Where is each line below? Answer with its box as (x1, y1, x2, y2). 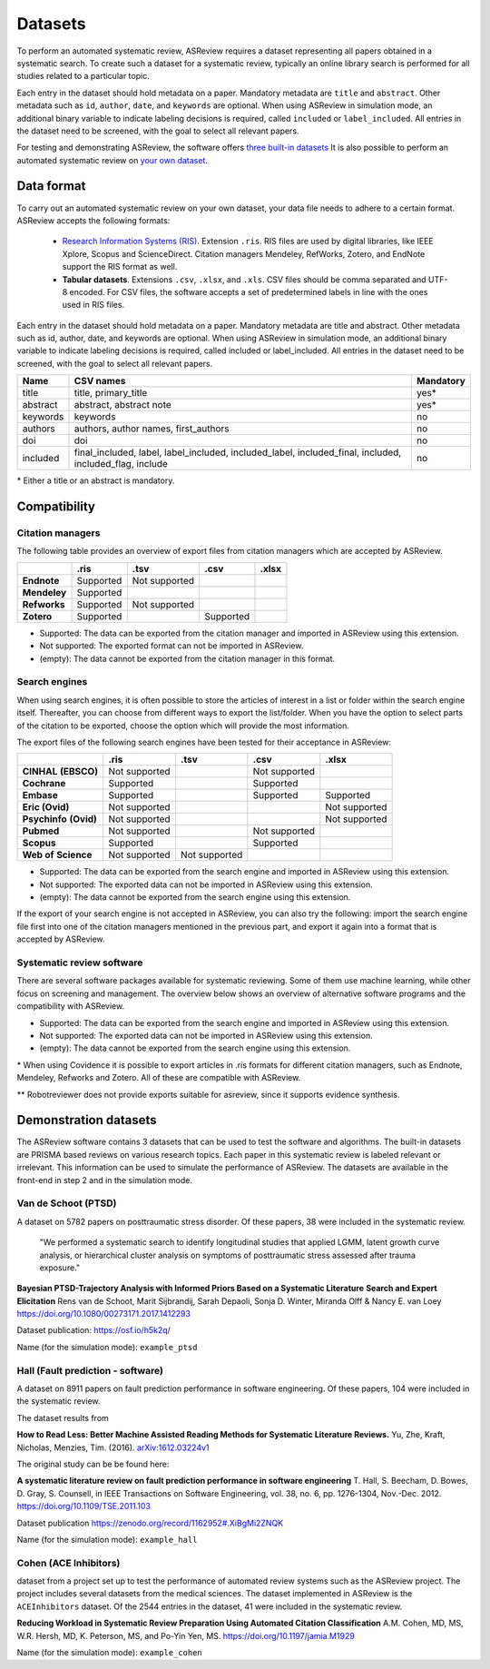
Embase (22, 789, 59, 802)
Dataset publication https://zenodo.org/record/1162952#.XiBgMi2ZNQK (16, 1517, 284, 1528)
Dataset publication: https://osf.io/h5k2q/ (16, 1325, 171, 1336)
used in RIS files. (62, 300, 125, 311)
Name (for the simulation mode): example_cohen (16, 1647, 203, 1657)
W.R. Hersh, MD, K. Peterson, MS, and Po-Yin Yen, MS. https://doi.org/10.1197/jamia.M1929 (16, 1630, 356, 1641)
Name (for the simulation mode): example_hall (16, 1534, 198, 1545)
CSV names (73, 375, 126, 388)
